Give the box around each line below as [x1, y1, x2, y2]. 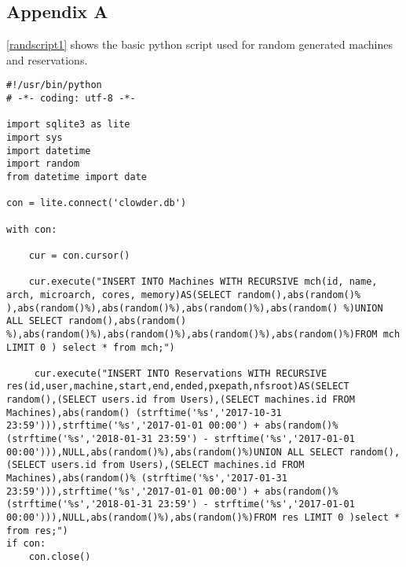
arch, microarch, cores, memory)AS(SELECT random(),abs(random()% [6, 289, 361, 300]
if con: [6, 538, 46, 550]
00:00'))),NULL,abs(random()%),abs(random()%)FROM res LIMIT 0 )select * [6, 512, 401, 524]
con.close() [28, 551, 91, 563]
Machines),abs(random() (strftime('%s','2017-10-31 [6, 407, 282, 418]
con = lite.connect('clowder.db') [6, 197, 187, 209]
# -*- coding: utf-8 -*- [6, 93, 136, 105]
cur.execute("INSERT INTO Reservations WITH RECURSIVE [34, 367, 327, 379]
